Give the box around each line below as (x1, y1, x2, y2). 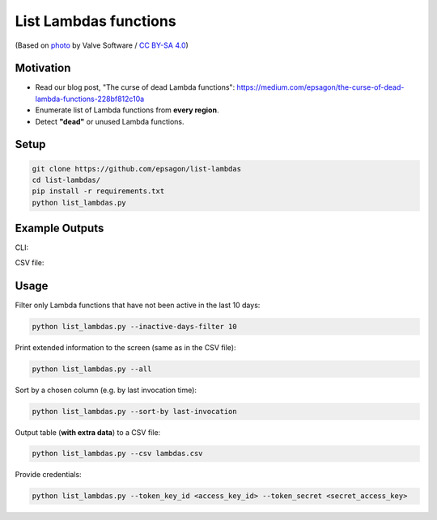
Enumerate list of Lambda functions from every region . (35, 105, 219, 115)
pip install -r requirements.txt (32, 187, 165, 196)
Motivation (15, 61, 71, 75)
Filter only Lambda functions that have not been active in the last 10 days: (15, 300, 261, 310)
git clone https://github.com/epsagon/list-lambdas (32, 164, 242, 173)
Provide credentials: (15, 470, 82, 480)
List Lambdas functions (15, 12, 177, 30)
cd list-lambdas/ (32, 175, 101, 185)
